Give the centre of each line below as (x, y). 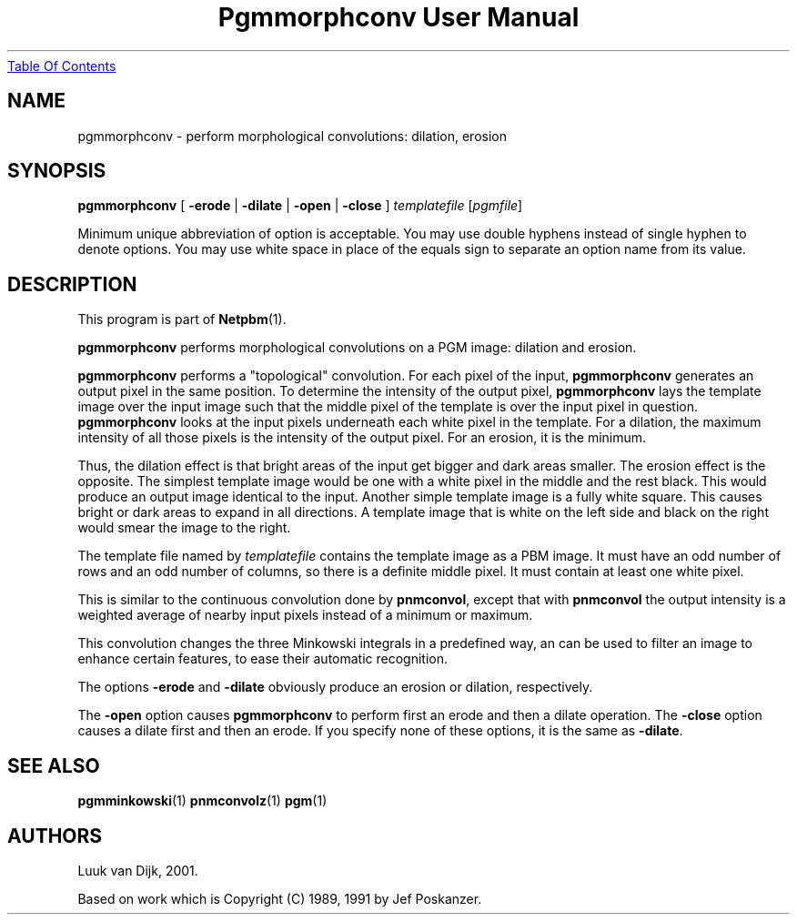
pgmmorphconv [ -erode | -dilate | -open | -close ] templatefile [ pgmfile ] (300, 206)
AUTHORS (55, 836)
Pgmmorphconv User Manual (398, 17)
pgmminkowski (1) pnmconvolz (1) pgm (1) (202, 801)
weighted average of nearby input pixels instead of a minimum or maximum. (305, 615)
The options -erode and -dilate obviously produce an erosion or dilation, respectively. (335, 687)
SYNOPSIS (57, 171)
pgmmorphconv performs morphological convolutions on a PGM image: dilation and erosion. (357, 348)
